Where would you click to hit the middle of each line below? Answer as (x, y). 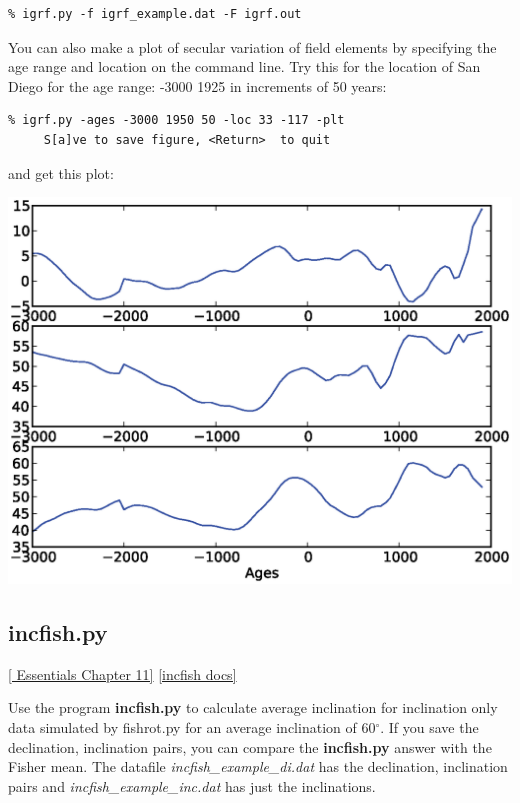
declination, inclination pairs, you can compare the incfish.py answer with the (250, 746)
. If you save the (429, 727)
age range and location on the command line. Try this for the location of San (244, 66)
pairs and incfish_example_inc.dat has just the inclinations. (192, 785)
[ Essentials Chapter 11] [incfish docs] (122, 673)
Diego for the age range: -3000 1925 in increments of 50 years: (197, 85)
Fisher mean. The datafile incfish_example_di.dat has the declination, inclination (258, 766)
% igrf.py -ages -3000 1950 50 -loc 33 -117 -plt (176, 120)
